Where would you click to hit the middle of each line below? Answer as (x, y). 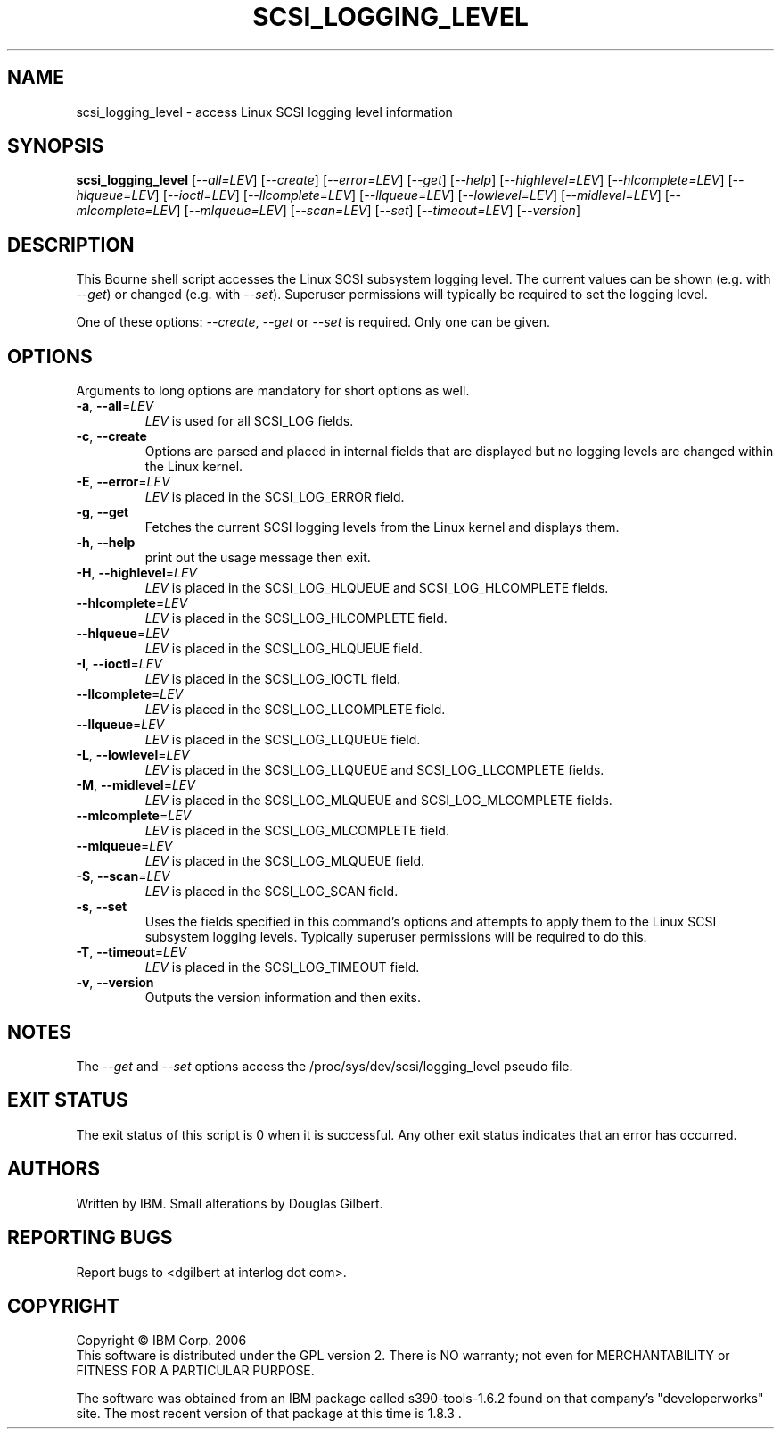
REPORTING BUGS (90, 1238)
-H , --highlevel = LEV (136, 573)
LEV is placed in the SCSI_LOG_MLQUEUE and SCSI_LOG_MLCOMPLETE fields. (378, 801)
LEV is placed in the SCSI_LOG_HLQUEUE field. (284, 649)
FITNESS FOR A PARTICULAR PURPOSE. (195, 1371)
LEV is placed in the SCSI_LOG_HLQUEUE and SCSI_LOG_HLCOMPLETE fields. (377, 588)
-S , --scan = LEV (123, 876)
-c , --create (111, 436)
